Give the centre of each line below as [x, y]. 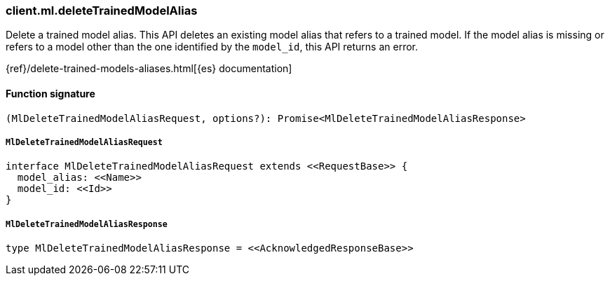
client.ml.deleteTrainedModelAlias [102, 11]
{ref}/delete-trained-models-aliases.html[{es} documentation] [149, 69]
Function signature [50, 93]
